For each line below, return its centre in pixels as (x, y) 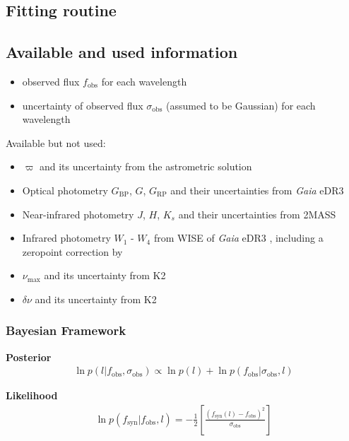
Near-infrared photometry (78, 214)
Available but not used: (56, 142)
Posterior (29, 357)
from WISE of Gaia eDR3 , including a (238, 238)
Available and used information (122, 52)
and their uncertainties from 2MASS (257, 214)
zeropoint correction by (72, 251)
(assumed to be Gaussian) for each (241, 105)
